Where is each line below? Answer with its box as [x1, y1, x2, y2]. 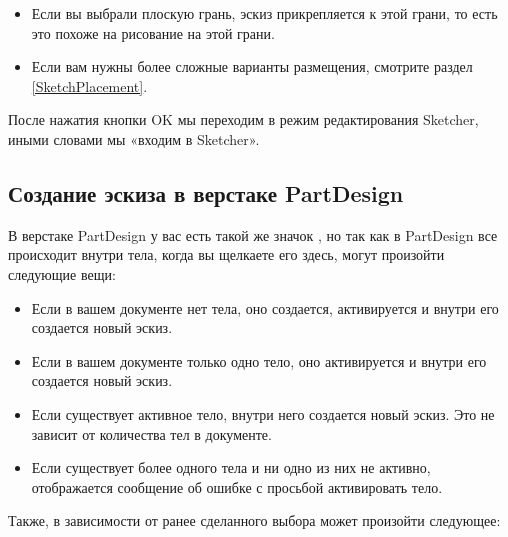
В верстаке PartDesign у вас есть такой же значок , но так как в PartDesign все [8, 224, 498, 245]
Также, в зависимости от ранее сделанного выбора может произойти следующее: [8, 510, 501, 531]
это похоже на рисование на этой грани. [31, 22, 275, 43]
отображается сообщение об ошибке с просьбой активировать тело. [31, 476, 443, 497]
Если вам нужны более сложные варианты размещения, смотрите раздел [31, 56, 473, 77]
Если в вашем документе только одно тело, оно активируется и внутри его [31, 350, 487, 371]
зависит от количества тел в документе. [31, 423, 272, 444]
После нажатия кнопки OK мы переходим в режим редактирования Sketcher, [8, 109, 479, 130]
